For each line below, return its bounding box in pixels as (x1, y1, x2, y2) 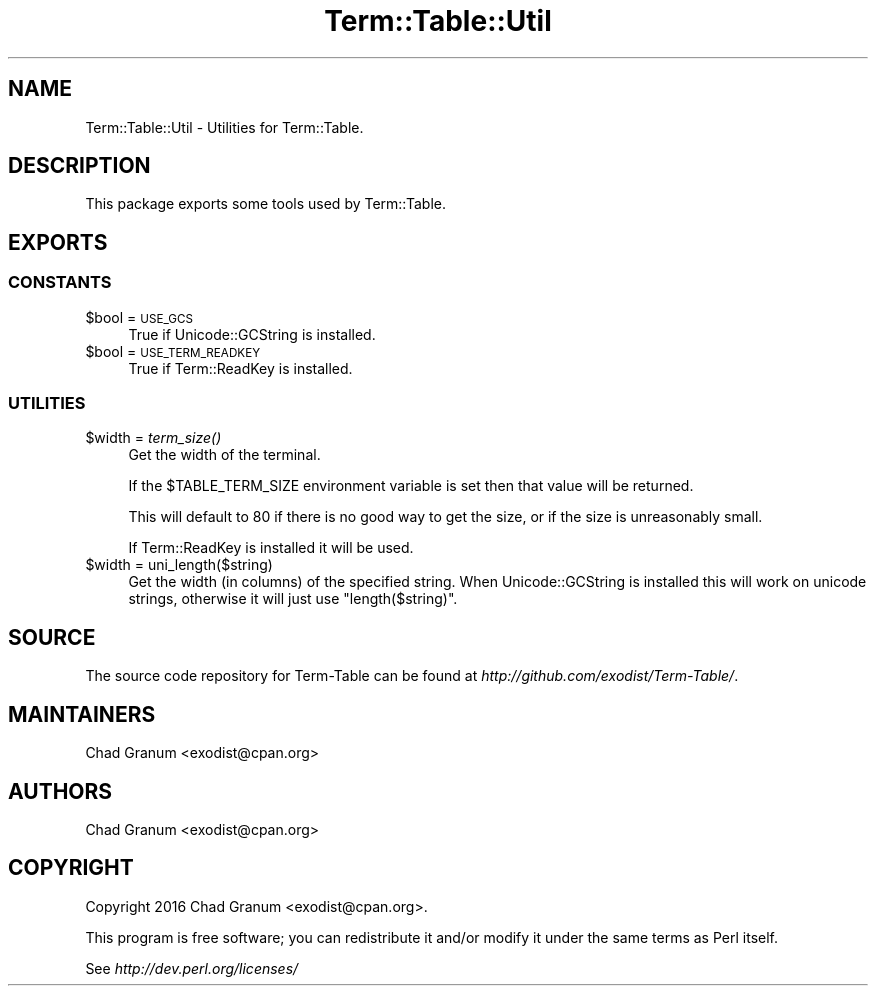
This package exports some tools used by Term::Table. (85, 195, 446, 213)
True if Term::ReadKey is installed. (128, 359, 353, 377)
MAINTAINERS (8, 701, 156, 727)
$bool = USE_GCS (85, 308, 193, 326)
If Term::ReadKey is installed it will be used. (128, 539, 414, 557)
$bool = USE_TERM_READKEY (85, 342, 261, 360)
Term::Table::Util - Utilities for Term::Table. (85, 118, 364, 136)
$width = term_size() (85, 429, 222, 447)
